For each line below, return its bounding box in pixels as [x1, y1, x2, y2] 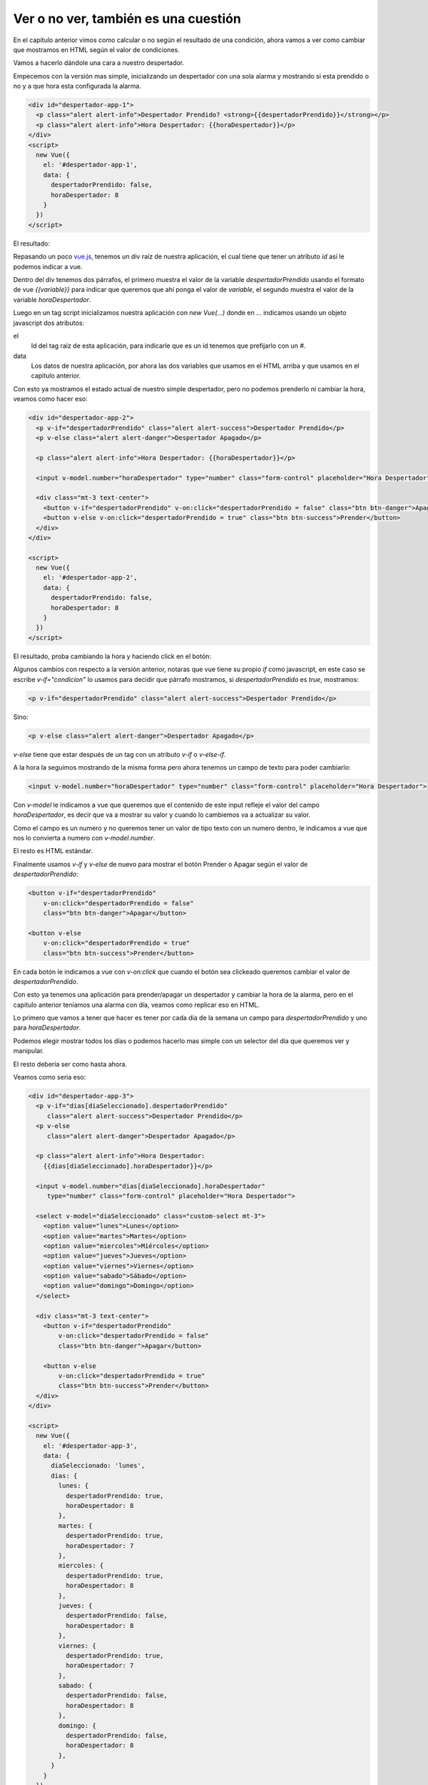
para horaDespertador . [13, 1023, 81, 1032]
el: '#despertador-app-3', [43, 1442, 138, 1449]
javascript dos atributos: [13, 318, 85, 327]
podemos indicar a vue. [13, 262, 83, 271]
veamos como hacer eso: [13, 395, 88, 403]
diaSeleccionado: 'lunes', [51, 1462, 146, 1470]
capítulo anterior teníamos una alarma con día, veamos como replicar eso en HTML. [13, 1000, 260, 1009]
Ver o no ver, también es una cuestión [13, 11, 242, 26]
